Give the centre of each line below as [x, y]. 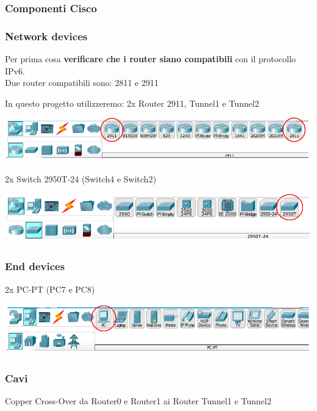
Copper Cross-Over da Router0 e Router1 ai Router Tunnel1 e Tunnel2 [138, 400]
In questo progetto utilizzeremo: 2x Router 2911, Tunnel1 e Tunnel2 [132, 103]
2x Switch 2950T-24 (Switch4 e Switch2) [81, 179]
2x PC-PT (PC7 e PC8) [50, 289]
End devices [35, 266]
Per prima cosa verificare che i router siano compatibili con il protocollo [151, 59]
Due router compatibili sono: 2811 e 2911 [82, 83]
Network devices [46, 36]
